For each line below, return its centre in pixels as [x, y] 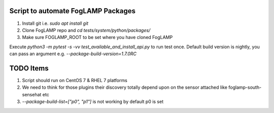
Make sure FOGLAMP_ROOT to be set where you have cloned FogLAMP [97, 37]
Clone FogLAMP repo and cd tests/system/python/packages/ [86, 30]
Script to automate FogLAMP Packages [73, 11]
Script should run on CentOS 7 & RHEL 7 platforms [75, 80]
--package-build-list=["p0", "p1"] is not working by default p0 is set [93, 102]
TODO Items [29, 68]
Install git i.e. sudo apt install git [55, 23]
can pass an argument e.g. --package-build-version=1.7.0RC [73, 54]
